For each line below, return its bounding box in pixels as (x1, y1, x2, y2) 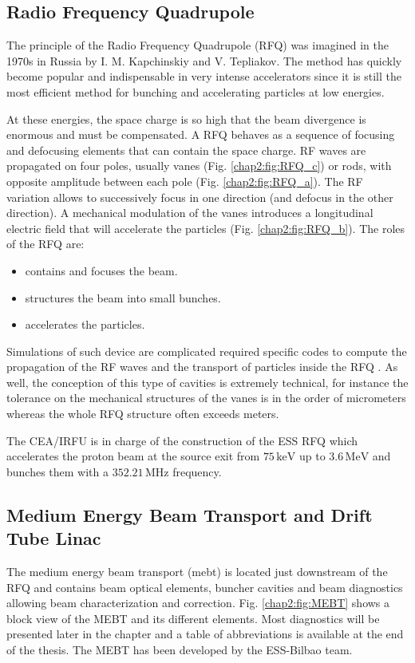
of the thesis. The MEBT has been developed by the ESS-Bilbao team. (6, 641, 353, 658)
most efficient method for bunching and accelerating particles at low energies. (6, 83, 385, 100)
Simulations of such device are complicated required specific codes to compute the (6, 342, 407, 359)
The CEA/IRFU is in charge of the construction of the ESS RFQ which (6, 432, 358, 448)
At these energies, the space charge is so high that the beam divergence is (6, 110, 366, 127)
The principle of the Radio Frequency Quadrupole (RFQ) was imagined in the (6, 37, 389, 53)
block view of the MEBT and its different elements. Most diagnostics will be (6, 610, 380, 626)
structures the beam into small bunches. (25, 289, 221, 306)
